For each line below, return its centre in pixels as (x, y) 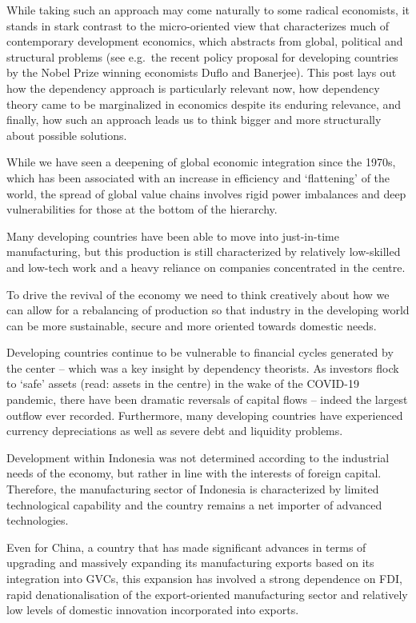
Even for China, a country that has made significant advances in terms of (186, 547)
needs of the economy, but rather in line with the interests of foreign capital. (194, 473)
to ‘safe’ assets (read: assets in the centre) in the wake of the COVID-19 (183, 383)
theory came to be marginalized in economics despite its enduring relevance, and (204, 104)
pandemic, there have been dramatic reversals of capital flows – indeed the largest (207, 399)
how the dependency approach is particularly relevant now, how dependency (193, 88)
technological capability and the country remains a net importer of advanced (194, 504)
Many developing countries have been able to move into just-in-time (173, 236)
